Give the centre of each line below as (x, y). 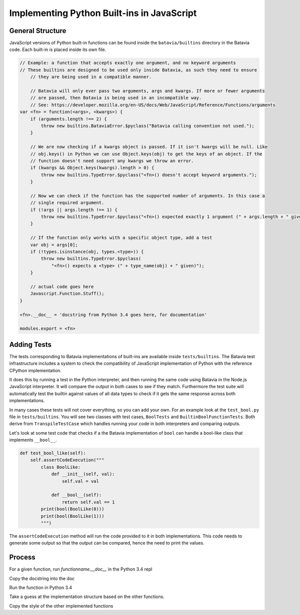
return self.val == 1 (88, 502)
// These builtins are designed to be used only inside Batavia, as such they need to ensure (138, 70)
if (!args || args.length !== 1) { (74, 210)
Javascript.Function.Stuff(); (67, 294)
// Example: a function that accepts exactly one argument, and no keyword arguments (128, 63)
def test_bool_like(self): (53, 453)
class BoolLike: (61, 467)
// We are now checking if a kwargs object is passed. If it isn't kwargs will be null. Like (149, 147)
